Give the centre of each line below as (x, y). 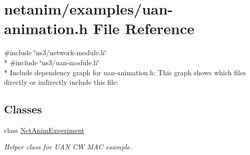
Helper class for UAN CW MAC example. (68, 147)
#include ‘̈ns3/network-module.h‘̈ (55, 52)
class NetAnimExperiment (44, 130)
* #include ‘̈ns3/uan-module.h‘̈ (52, 62)
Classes (23, 109)
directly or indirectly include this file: (61, 82)
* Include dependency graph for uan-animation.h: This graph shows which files (125, 72)
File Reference (144, 28)
